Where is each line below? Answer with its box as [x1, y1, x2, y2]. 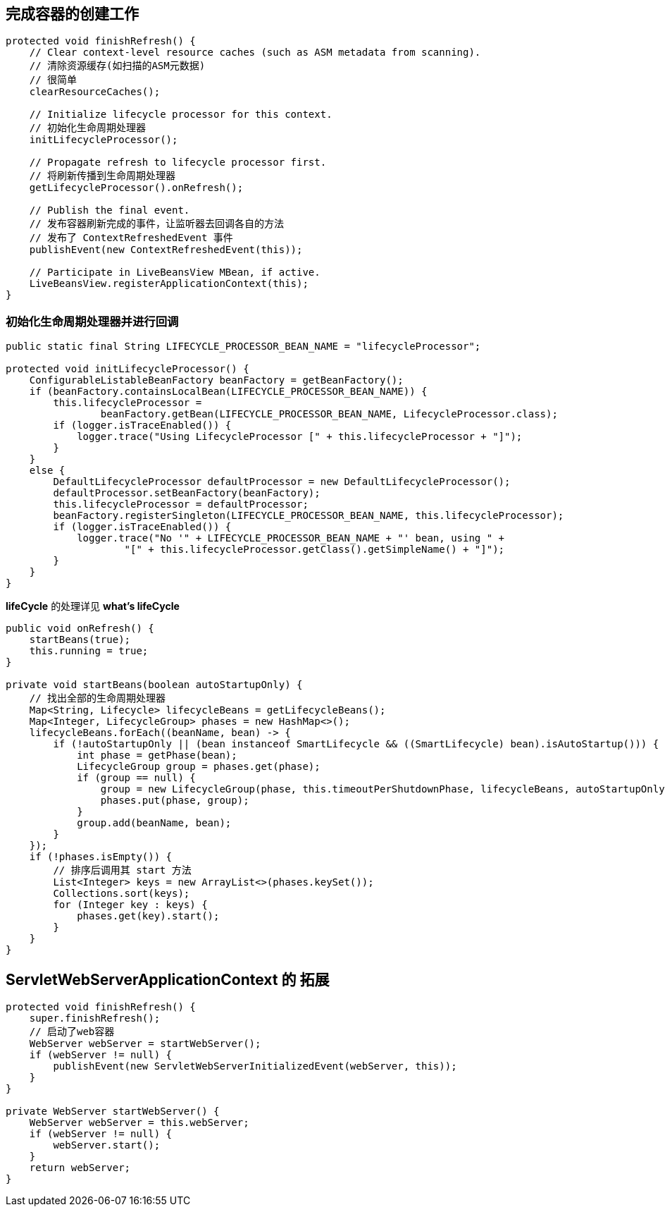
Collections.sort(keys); [53, 888, 190, 900]
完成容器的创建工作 [6, 5, 139, 23]
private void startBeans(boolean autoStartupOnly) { [6, 679, 303, 691]
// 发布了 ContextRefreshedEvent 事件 [29, 232, 233, 244]
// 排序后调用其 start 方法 [53, 864, 192, 876]
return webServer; [29, 1162, 131, 1174]
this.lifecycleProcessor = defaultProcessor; [53, 498, 309, 510]
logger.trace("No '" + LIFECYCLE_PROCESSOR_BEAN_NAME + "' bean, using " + [77, 532, 505, 544]
